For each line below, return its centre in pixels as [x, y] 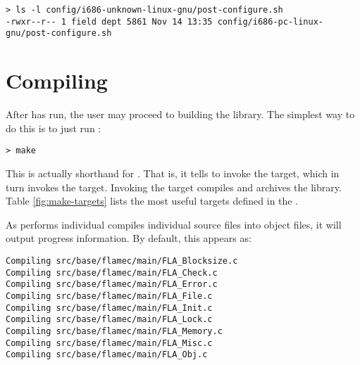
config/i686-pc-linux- [271, 21]
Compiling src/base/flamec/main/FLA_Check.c [112, 273]
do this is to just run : [54, 128]
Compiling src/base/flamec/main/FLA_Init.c [109, 308]
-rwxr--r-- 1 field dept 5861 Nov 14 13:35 [109, 21]
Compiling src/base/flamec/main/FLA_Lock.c [109, 320]
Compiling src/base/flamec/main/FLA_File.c [109, 296]
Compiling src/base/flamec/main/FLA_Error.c [112, 284]
